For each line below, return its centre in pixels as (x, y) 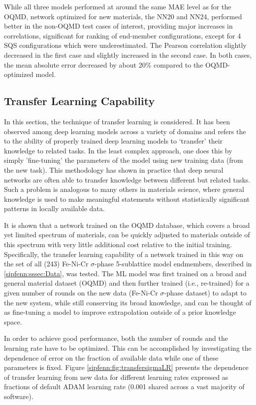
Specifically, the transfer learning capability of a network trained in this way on (124, 254)
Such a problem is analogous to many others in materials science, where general (124, 189)
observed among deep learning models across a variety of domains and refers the (125, 131)
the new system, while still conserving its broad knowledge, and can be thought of (128, 302)
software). (19, 396)
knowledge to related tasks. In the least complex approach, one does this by (118, 150)
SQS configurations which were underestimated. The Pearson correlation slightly (125, 45)
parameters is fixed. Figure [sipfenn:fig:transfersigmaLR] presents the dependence (126, 367)
